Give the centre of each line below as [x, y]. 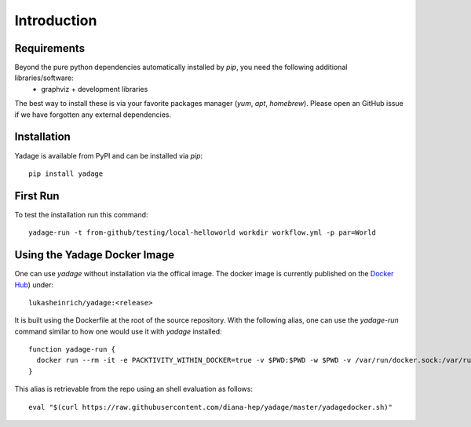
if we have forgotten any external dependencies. [93, 115]
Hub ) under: [34, 285]
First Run [37, 196]
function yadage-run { [72, 350]
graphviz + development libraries [95, 89]
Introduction [56, 20]
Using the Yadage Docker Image [95, 255]
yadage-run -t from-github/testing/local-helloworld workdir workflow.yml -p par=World [203, 233]
